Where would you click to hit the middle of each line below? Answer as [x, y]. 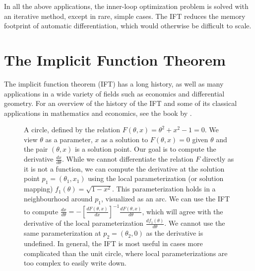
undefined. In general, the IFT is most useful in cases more [113, 243]
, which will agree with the [183, 211]
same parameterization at [63, 233]
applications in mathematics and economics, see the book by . [98, 113]
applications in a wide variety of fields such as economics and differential [114, 93]
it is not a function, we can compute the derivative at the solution [124, 168]
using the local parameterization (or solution [156, 178]
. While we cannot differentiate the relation [127, 159]
